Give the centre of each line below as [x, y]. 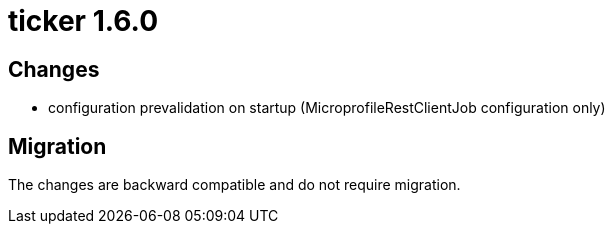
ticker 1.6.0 [83, 21]
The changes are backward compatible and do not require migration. [234, 185]
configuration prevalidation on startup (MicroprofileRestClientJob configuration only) [327, 108]
